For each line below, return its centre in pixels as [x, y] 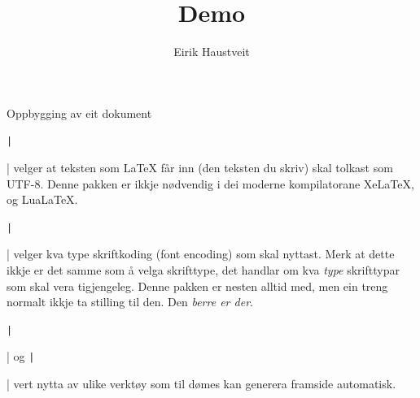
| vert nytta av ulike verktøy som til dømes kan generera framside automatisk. [201, 384]
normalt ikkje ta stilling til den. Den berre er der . [130, 302]
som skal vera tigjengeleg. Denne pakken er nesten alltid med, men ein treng [197, 286]
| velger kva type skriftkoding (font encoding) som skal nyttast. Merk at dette [201, 254]
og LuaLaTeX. [42, 199]
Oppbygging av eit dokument [79, 112]
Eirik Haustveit [212, 52]
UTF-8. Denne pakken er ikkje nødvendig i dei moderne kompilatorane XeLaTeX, [210, 183]
